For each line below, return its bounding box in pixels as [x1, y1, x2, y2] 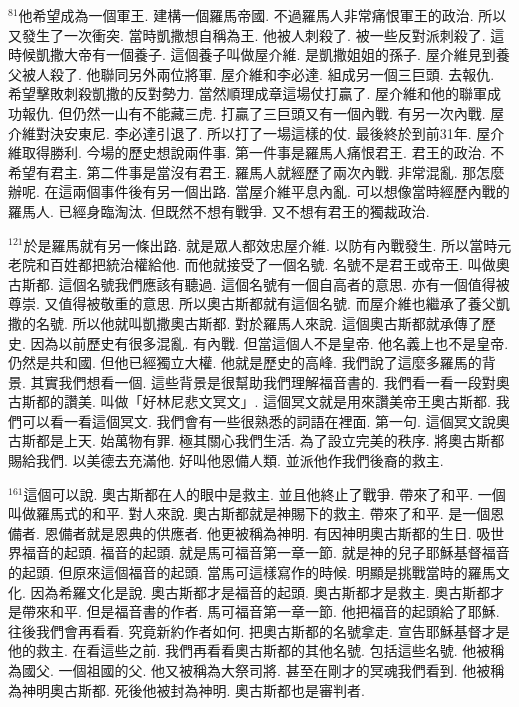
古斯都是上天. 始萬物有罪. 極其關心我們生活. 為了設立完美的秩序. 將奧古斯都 [8, 430, 505, 451]
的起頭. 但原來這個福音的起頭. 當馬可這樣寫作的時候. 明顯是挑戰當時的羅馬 [8, 562, 496, 583]
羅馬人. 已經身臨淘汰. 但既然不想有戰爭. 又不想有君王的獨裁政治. [8, 200, 430, 221]
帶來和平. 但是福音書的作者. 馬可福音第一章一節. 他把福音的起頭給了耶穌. [21, 601, 500, 622]
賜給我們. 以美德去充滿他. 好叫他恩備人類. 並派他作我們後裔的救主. [8, 450, 444, 471]
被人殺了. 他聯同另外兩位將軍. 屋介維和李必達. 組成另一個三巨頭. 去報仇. [21, 63, 495, 84]
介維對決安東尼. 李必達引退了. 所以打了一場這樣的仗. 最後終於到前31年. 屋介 [8, 122, 505, 143]
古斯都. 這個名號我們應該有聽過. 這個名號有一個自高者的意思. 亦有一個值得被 [8, 273, 510, 294]
